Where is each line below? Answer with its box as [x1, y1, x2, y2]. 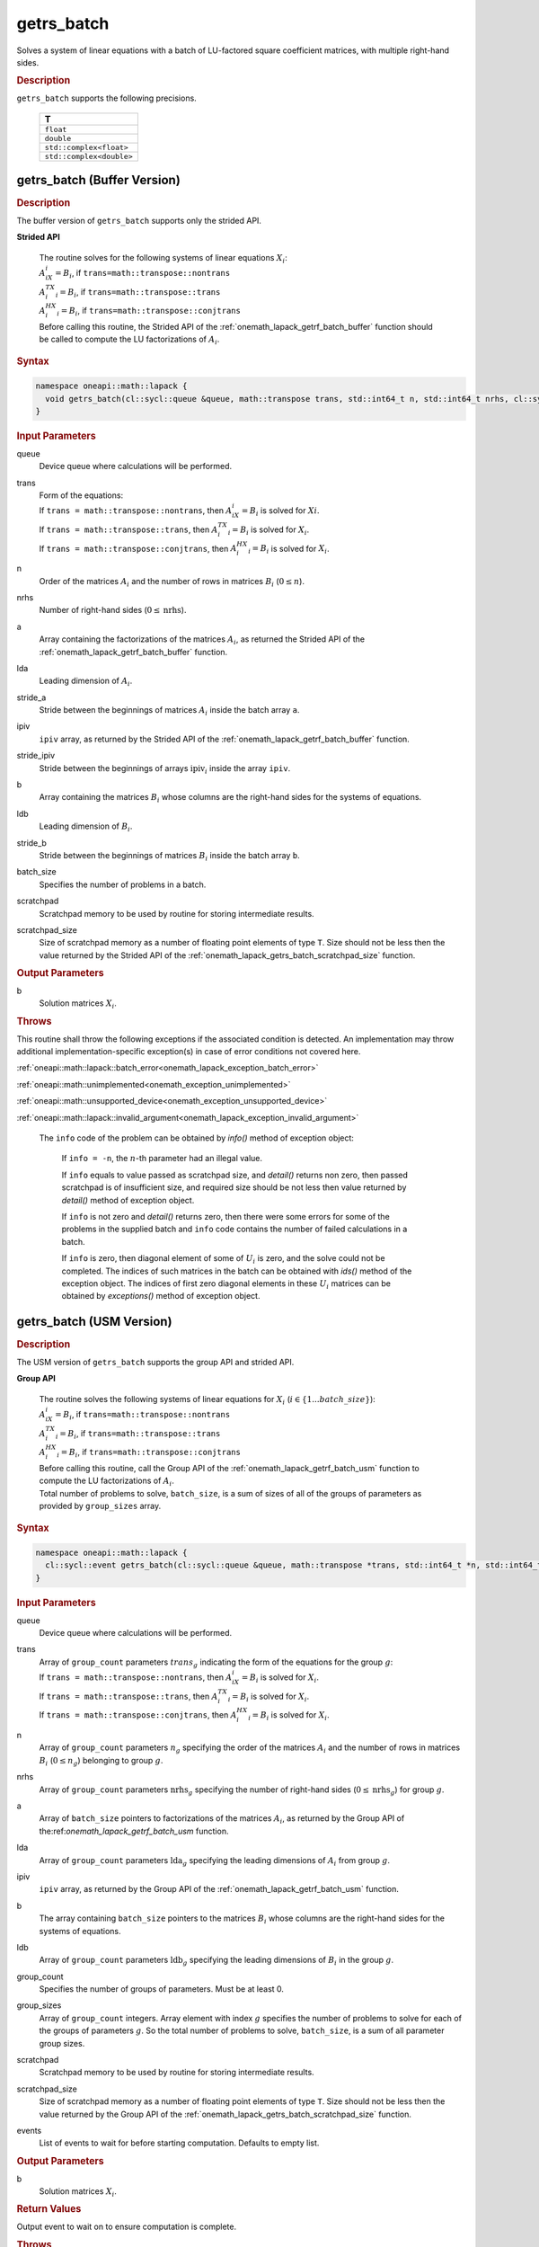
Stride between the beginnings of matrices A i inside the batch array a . [39, 705, 300, 717]
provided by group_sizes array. [39, 1501, 162, 1512]
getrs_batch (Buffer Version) [16, 173, 181, 188]
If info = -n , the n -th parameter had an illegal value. [61, 1153, 263, 1164]
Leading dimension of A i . [39, 675, 133, 688]
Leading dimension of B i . [39, 821, 133, 833]
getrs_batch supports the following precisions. [16, 93, 197, 103]
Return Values [16, 2203, 82, 2216]
